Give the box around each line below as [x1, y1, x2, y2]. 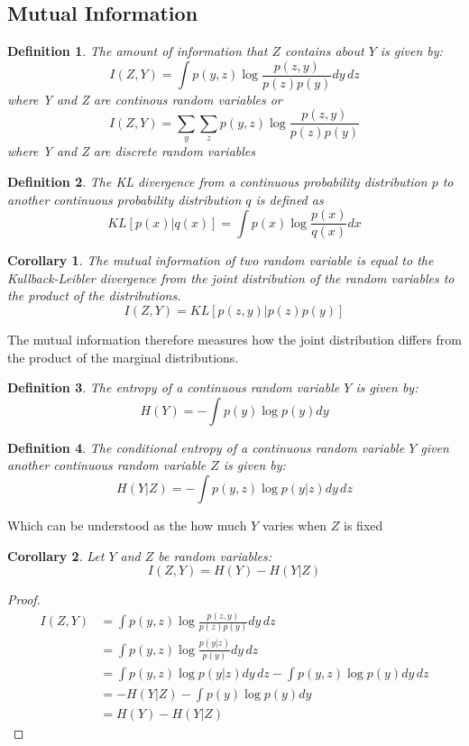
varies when [262, 515, 327, 534]
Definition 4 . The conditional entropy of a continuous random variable [7, 437, 405, 456]
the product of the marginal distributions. [7, 347, 239, 366]
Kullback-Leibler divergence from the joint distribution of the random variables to [7, 268, 455, 287]
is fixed [344, 515, 383, 534]
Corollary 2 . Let [7, 546, 105, 565]
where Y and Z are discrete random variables [7, 142, 256, 161]
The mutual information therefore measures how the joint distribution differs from [7, 329, 462, 348]
